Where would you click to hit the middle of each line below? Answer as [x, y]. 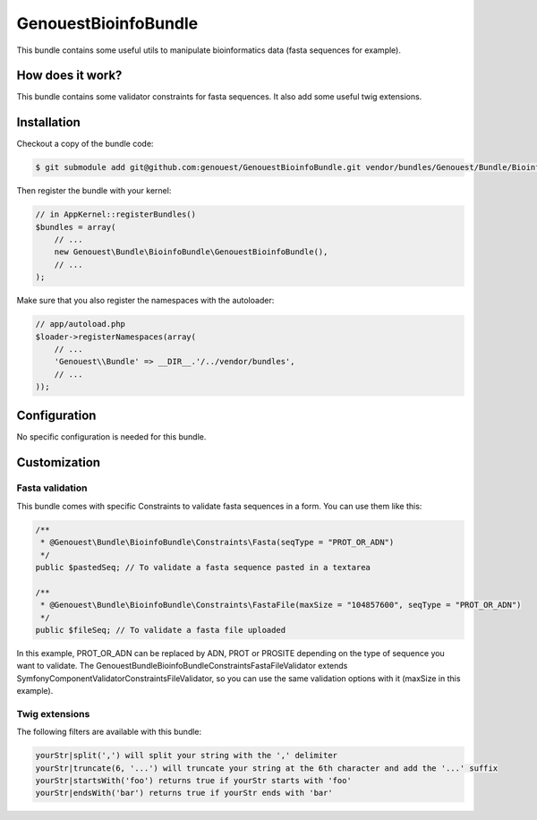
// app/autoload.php [80, 324]
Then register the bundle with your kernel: [94, 191]
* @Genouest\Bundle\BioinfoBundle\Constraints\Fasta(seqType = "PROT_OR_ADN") [217, 542]
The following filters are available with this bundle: [109, 732]
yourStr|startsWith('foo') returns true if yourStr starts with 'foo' [194, 781]
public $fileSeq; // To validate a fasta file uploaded [161, 630]
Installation [48, 122]
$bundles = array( [76, 227]
